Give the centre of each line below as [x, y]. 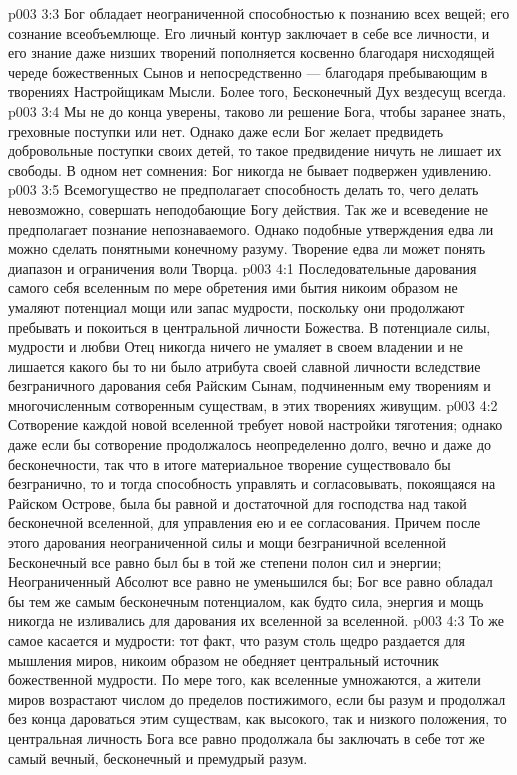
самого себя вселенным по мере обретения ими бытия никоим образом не [233, 287]
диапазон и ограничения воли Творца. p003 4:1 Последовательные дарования [242, 267]
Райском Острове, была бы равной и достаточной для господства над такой [237, 502]
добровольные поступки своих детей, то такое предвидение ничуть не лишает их [255, 150]
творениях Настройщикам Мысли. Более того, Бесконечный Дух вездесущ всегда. [257, 91]
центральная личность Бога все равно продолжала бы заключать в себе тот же [246, 737]
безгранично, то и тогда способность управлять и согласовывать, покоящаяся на [252, 483]
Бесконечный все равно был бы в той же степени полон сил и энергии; [225, 561]
